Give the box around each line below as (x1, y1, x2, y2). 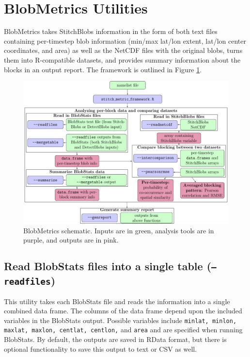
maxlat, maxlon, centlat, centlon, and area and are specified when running (4, 325, 243, 335)
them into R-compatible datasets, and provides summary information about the (4, 54, 241, 65)
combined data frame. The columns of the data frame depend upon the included (4, 306, 242, 316)
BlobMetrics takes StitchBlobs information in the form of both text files (4, 26, 218, 36)
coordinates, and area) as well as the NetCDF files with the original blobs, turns (4, 45, 243, 55)
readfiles (4, 276, 51, 287)
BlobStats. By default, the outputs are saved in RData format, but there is (4, 334, 227, 344)
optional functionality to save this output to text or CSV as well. (4, 343, 197, 354)
